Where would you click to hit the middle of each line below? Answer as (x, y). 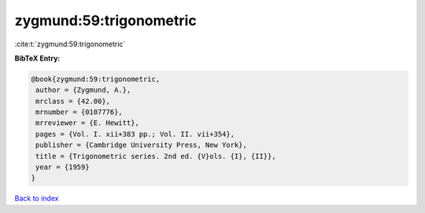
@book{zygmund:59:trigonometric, (96, 79)
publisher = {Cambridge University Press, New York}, (141, 145)
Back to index (37, 198)
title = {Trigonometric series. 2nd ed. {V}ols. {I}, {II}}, (156, 156)
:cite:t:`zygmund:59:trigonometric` (70, 44)
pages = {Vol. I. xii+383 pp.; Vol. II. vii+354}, (135, 134)
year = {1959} (63, 167)
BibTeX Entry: (37, 58)
